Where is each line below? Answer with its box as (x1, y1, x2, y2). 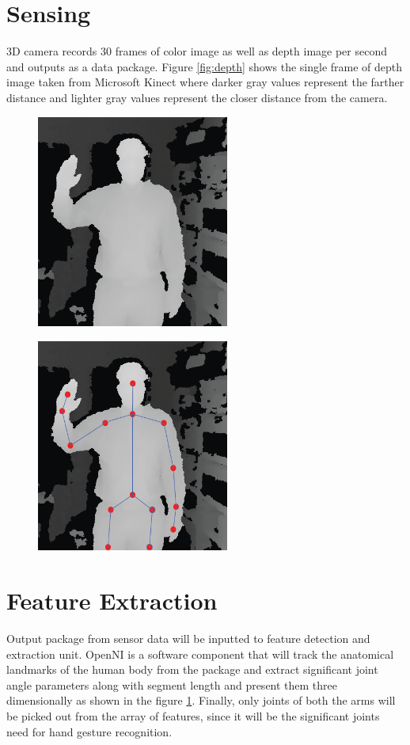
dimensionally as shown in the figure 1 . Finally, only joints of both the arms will (6, 692, 396, 709)
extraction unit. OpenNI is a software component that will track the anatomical (6, 645, 394, 662)
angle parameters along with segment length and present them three (6, 676, 338, 693)
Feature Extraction (6, 584, 218, 616)
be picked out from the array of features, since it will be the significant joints (6, 707, 380, 724)
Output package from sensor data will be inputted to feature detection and (6, 629, 370, 646)
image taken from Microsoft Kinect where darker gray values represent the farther (6, 74, 404, 90)
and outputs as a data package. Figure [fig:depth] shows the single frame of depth (6, 58, 403, 74)
